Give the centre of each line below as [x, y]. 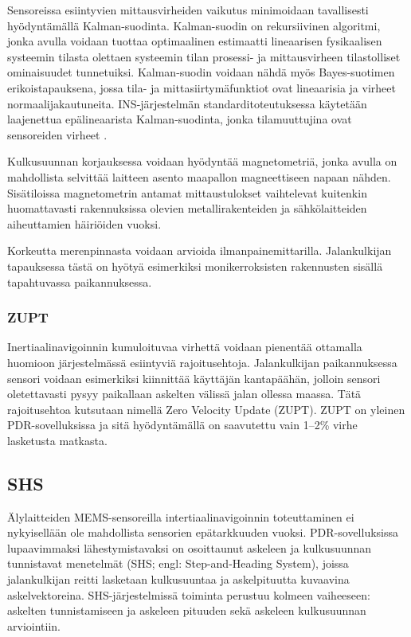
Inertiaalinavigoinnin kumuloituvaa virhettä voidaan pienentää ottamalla [185, 347]
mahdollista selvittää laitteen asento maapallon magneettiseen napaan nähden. [199, 176]
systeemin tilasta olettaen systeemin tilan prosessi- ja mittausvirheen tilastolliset [204, 56]
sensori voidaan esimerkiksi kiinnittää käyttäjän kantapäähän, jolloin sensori [194, 378]
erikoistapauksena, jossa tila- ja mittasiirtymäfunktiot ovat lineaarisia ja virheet [202, 87]
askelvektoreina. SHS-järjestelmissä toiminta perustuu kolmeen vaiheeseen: [189, 594]
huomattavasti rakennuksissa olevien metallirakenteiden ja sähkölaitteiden [187, 208]
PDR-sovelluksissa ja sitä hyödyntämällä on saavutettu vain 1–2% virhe [182, 425]
